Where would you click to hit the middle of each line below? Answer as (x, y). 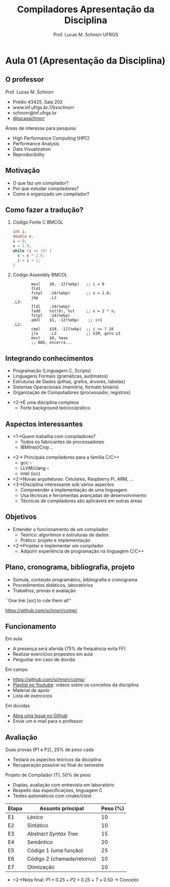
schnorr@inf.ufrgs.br (35, 113)
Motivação (23, 171)
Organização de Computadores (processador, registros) (72, 392)
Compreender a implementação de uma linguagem (74, 490)
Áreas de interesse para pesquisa (41, 128)
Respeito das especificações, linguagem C (57, 791)
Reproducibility (29, 154)
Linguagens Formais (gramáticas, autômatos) (60, 376)
